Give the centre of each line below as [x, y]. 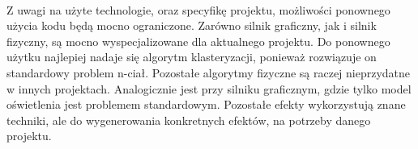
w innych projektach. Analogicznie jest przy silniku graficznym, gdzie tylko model [209, 88]
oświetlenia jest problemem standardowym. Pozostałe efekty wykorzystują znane [206, 104]
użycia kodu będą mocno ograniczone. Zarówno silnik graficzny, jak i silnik [192, 25]
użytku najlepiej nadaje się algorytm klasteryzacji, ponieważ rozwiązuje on [192, 57]
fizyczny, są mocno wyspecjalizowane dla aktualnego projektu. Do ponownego [198, 41]
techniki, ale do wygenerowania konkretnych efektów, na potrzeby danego [189, 120]
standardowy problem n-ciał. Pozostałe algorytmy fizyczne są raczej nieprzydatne [209, 72]
